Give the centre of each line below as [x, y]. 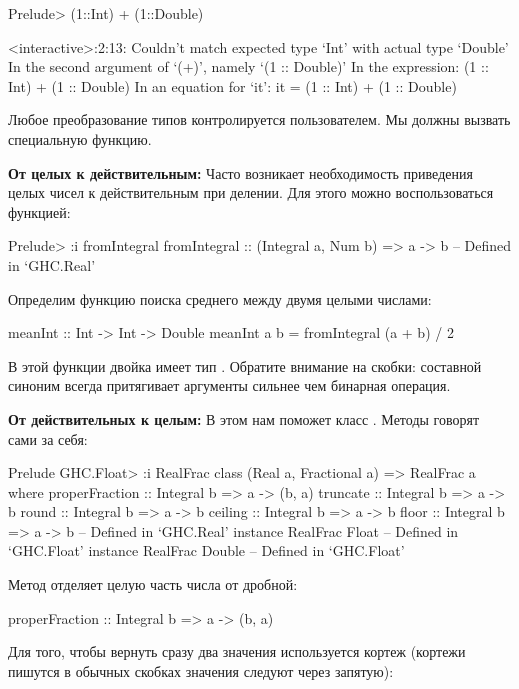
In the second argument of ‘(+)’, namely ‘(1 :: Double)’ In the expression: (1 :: [248, 66]
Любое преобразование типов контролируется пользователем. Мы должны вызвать [259, 119]
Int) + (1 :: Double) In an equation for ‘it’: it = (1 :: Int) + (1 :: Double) [232, 85]
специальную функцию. [80, 138]
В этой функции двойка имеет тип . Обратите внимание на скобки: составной [245, 365]
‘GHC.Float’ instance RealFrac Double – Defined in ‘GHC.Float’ [206, 550]
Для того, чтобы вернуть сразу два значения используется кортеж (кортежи [237, 651]
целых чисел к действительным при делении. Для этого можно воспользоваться [251, 192]
